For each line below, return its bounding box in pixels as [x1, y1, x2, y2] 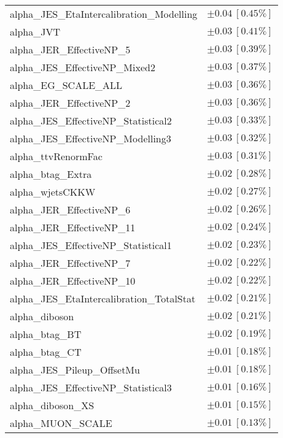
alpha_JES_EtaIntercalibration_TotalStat [10, 291, 196, 305]
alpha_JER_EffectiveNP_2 [10, 96, 131, 110]
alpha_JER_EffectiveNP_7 [10, 256, 131, 270]
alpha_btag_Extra [10, 167, 92, 181]
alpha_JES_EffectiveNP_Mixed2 [10, 60, 155, 74]
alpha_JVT [10, 25, 61, 39]
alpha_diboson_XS [10, 398, 95, 412]
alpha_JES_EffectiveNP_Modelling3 [10, 131, 171, 145]
